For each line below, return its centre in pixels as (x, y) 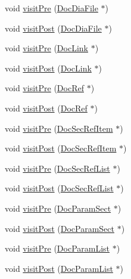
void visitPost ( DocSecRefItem (61, 148)
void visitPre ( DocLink (46, 48)
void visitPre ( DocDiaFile (52, 8)
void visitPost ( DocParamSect (60, 228)
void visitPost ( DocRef (46, 108)
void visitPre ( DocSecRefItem (59, 128)
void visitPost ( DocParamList (59, 268)
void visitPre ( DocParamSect (58, 208)
